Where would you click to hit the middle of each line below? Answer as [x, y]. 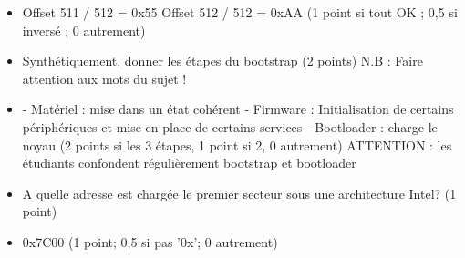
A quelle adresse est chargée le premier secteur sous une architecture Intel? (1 [239, 193]
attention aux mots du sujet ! [104, 78]
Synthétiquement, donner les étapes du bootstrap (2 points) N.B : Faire [222, 61]
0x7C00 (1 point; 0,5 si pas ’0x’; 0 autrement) [150, 241]
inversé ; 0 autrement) [84, 30]
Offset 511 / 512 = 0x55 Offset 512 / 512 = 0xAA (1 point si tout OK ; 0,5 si [240, 12]
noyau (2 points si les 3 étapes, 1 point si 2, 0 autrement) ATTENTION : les [237, 144]
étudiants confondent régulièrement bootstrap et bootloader [189, 163]
